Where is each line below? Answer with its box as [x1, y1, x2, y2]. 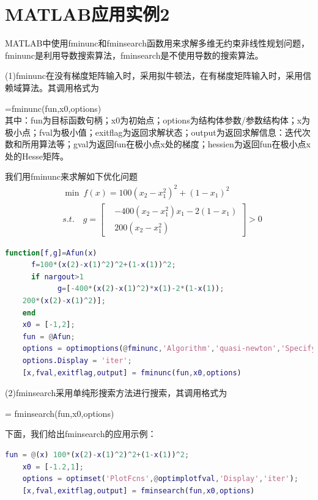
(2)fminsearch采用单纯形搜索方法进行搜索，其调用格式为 [5, 386, 227, 399]
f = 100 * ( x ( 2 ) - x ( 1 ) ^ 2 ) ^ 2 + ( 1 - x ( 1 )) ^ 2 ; [31, 260, 176, 270]
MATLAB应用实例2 [5, 1, 170, 26]
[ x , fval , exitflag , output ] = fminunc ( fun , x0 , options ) [22, 368, 242, 377]
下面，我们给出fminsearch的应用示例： [5, 427, 157, 440]
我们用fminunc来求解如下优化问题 [5, 170, 138, 183]
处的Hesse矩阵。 [5, 149, 68, 162]
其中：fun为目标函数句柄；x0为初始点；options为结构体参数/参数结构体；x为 [5, 114, 311, 127]
